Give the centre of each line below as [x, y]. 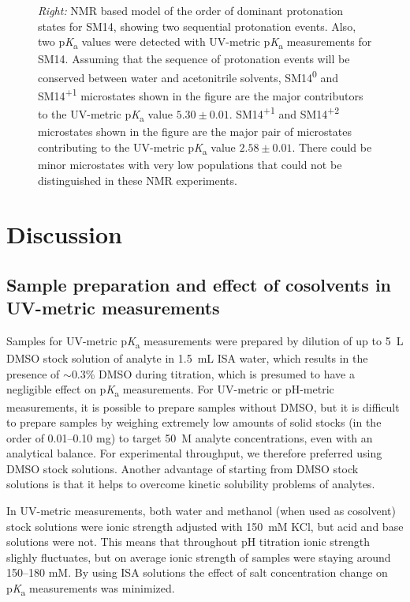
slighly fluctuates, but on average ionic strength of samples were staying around [199, 557]
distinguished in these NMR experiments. [138, 180]
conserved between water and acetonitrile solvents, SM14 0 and [188, 76]
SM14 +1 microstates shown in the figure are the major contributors [201, 94]
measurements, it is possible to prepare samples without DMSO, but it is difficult [203, 406]
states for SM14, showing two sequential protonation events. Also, [197, 26]
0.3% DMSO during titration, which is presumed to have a [213, 373]
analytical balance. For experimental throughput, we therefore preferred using [194, 453]
